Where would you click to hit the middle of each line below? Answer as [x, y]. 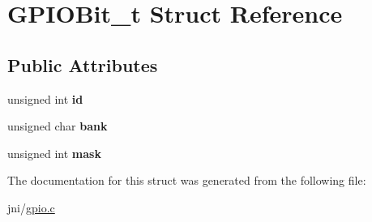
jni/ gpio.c [31, 207]
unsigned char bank [58, 126]
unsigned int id [45, 98]
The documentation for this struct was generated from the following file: [187, 180]
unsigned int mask [54, 153]
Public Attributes [83, 64]
